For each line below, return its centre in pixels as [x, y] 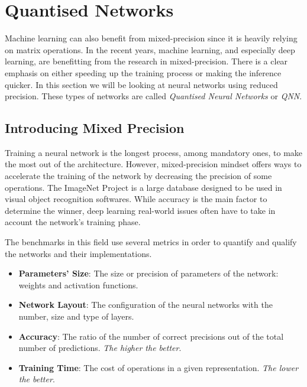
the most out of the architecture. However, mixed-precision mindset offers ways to [153, 164]
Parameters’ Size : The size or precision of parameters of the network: [148, 273]
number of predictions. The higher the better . [100, 348]
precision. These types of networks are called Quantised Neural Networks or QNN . [153, 96]
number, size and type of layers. [76, 316]
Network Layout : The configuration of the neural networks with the [146, 305]
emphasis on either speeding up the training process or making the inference [143, 72]
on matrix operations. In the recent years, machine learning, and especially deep [150, 49]
